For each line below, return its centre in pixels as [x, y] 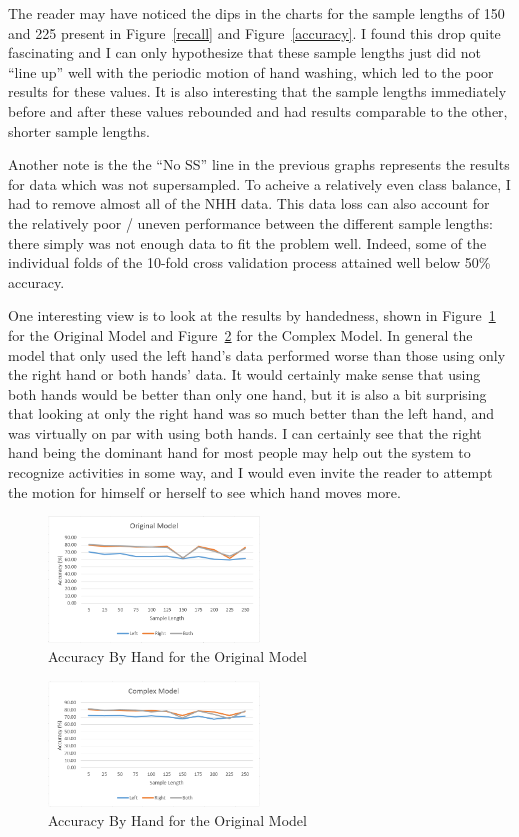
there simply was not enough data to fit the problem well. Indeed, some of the [247, 242]
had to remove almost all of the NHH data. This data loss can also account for [249, 203]
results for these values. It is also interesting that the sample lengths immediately [257, 91]
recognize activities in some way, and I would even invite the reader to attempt [250, 472]
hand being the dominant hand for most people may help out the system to [239, 452]
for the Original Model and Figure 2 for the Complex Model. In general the [240, 334]
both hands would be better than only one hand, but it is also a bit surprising [247, 393]
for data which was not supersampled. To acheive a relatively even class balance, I [259, 183]
